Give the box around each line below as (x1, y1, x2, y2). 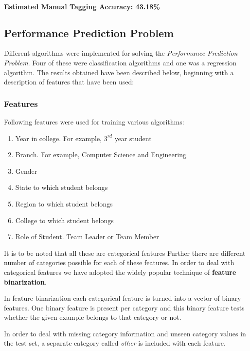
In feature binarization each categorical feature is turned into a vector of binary (4, 293, 241, 303)
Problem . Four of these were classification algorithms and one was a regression (4, 57, 237, 67)
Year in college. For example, (15, 133, 102, 143)
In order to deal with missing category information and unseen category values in (4, 328, 246, 338)
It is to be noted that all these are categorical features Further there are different (4, 248, 246, 258)
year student (114, 133, 152, 143)
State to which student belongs (15, 182, 108, 192)
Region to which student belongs (15, 198, 113, 208)
